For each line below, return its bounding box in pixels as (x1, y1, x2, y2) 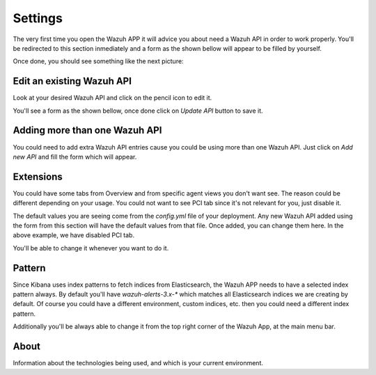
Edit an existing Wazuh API (13, 75, 132, 87)
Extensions (13, 170, 63, 182)
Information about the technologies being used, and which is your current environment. (13, 359, 264, 367)
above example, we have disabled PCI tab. (13, 231, 135, 239)
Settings (13, 10, 63, 26)
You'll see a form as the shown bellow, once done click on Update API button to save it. (13, 106, 264, 115)
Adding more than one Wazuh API (13, 125, 162, 136)
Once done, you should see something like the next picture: (13, 57, 184, 65)
